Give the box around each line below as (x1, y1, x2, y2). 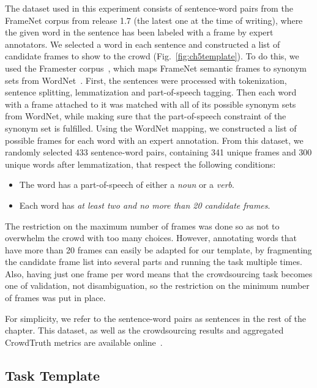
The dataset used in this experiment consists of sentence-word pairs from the (5, 2, 293, 14)
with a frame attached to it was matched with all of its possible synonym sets (5, 97, 296, 110)
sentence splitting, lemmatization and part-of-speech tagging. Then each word (5, 86, 297, 99)
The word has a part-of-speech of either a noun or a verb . (19, 178, 234, 191)
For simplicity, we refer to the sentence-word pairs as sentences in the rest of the (5, 312, 307, 324)
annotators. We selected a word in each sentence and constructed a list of (5, 37, 280, 50)
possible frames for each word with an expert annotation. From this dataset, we (5, 133, 304, 146)
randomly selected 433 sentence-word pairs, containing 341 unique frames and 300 (5, 146, 312, 159)
